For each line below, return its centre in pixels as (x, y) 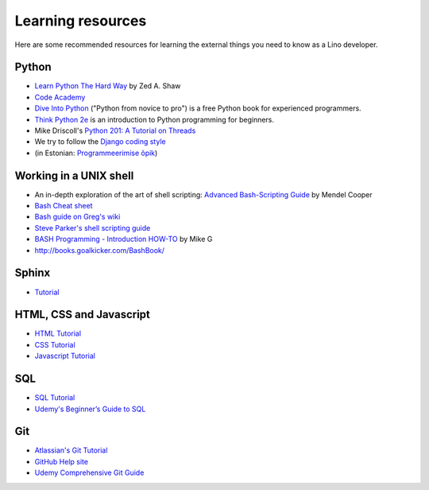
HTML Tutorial (58, 333)
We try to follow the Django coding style (100, 142)
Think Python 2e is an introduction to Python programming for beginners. (154, 119)
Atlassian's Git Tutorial (71, 450)
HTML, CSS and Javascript (83, 315)
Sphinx (33, 273)
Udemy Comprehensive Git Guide (89, 472)
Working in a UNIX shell (74, 175)
